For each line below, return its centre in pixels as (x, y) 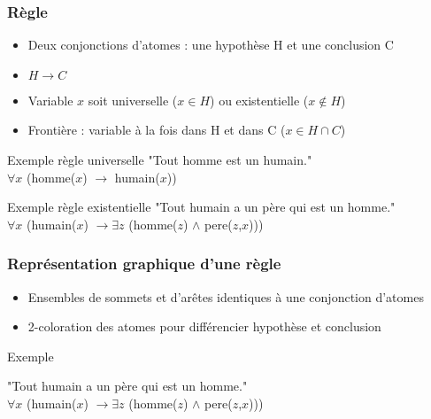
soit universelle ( (133, 100)
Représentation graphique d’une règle (144, 264)
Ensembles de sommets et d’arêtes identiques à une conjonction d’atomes (226, 296)
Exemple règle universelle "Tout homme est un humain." (160, 159)
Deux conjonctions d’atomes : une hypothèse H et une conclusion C (211, 45)
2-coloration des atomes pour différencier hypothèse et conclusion (204, 326)
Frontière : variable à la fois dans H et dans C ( (157, 130)
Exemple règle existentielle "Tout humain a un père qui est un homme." (201, 207)
